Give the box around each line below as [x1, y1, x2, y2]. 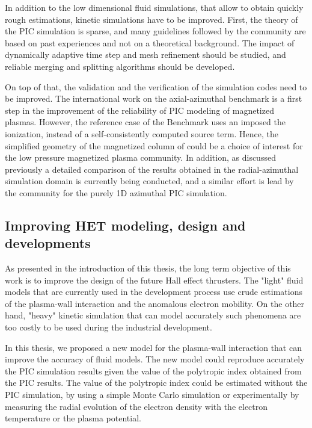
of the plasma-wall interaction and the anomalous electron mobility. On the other [5, 297, 305, 309]
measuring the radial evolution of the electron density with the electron [5, 400, 268, 412]
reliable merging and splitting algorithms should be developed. [5, 60, 235, 72]
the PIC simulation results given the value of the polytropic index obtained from [5, 364, 302, 377]
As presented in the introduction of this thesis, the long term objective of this [5, 262, 291, 274]
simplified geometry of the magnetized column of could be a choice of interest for [5, 139, 303, 152]
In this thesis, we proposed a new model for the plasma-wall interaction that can [5, 341, 302, 353]
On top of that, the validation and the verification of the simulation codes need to [5, 80, 307, 93]
